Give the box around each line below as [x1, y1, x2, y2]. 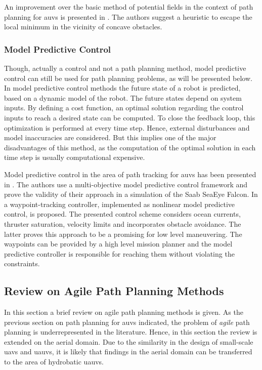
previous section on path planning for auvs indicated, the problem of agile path [4, 316, 250, 327]
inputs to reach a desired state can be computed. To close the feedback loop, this [4, 112, 255, 122]
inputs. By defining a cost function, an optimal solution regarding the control [4, 102, 244, 113]
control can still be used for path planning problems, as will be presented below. [4, 72, 252, 83]
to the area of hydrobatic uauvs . [4, 356, 104, 367]
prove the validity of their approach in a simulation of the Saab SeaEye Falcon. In [4, 189, 258, 199]
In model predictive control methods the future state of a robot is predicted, [4, 83, 241, 93]
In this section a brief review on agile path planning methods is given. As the [4, 307, 243, 317]
